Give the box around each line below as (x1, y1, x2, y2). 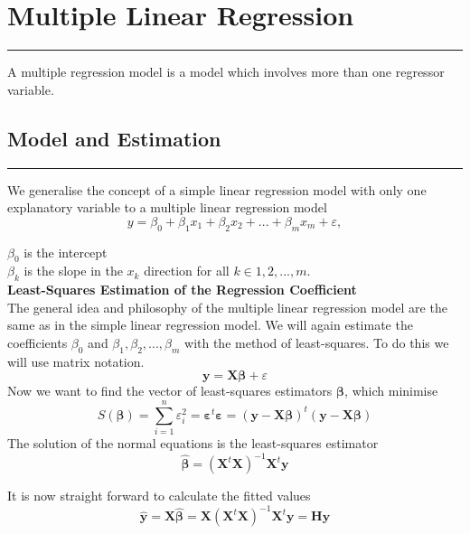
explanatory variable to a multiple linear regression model (7, 198, 327, 217)
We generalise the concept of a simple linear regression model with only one (7, 180, 427, 199)
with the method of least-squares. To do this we (184, 333, 449, 351)
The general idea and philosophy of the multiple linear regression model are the (7, 297, 447, 316)
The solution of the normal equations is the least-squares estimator (7, 433, 379, 452)
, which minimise (344, 381, 438, 400)
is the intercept (23, 242, 108, 261)
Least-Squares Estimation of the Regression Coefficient (7, 280, 357, 299)
